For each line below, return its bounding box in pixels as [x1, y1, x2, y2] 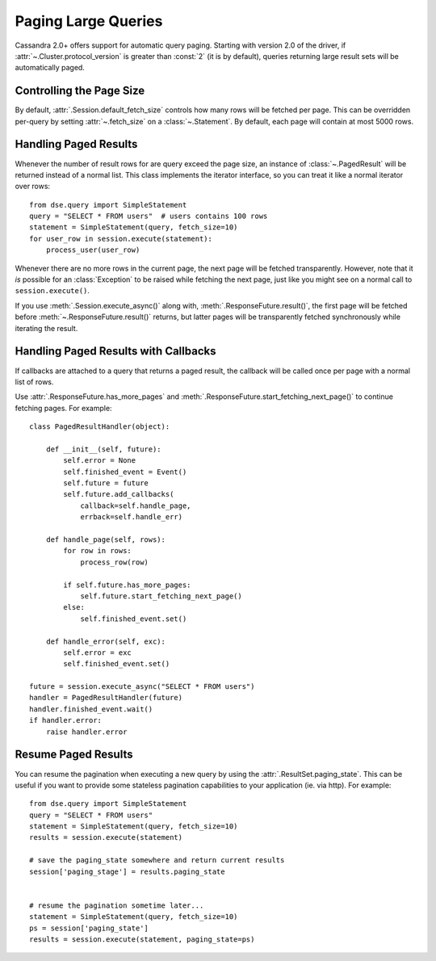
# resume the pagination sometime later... [29, 900, 204, 910]
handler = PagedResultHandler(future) [29, 693, 183, 703]
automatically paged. [15, 63, 85, 73]
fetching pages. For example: [15, 403, 112, 413]
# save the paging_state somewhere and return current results [29, 856, 285, 865]
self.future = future [63, 479, 149, 488]
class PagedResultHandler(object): [29, 422, 170, 431]
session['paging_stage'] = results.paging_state [29, 867, 225, 876]
